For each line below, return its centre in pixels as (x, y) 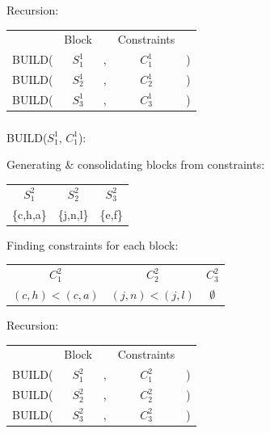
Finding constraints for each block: (93, 244)
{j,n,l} (73, 214)
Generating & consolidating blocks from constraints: (136, 164)
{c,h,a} (30, 214)
